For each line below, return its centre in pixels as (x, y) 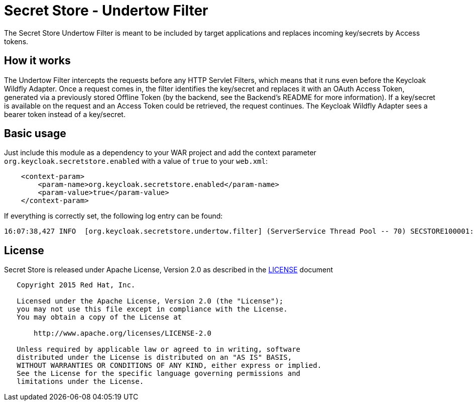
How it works (37, 61)
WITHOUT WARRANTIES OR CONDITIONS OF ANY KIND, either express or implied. (169, 366)
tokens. (16, 41)
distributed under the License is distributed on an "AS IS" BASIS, (154, 358)
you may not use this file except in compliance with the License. (152, 309)
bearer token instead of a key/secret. (65, 114)
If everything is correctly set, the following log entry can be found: (113, 216)
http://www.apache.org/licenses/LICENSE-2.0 (123, 333)
